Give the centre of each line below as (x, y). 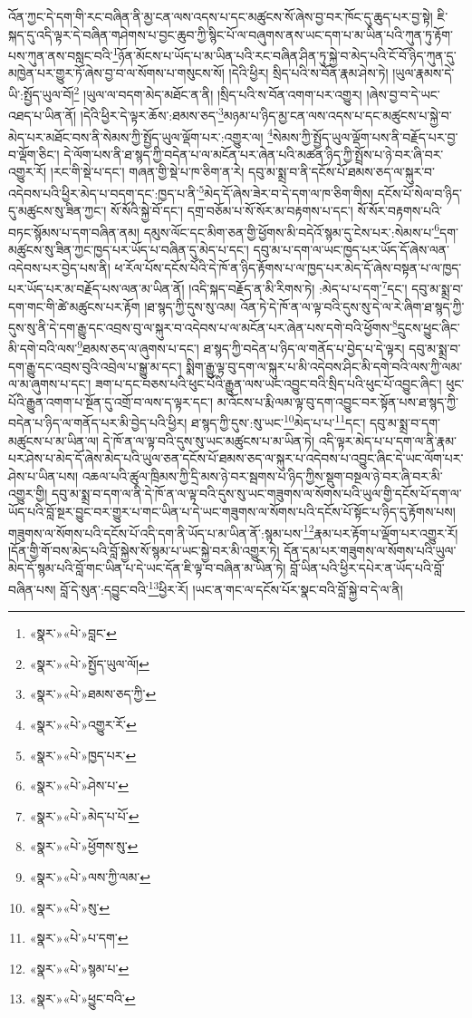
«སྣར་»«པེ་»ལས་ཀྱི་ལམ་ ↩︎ (90, 877)
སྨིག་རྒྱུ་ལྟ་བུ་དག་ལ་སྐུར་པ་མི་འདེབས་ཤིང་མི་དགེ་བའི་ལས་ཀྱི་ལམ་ (324, 366)
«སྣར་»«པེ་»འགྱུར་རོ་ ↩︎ (83, 725)
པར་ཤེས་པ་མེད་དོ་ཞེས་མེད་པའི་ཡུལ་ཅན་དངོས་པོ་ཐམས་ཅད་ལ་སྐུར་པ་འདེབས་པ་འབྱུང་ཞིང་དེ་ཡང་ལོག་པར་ (236, 458)
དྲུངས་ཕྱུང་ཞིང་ (429, 327)
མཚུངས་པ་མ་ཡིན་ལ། (53, 440)
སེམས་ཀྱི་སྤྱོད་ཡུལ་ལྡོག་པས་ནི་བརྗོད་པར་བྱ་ (366, 136)
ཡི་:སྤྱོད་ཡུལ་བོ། (41, 94)
